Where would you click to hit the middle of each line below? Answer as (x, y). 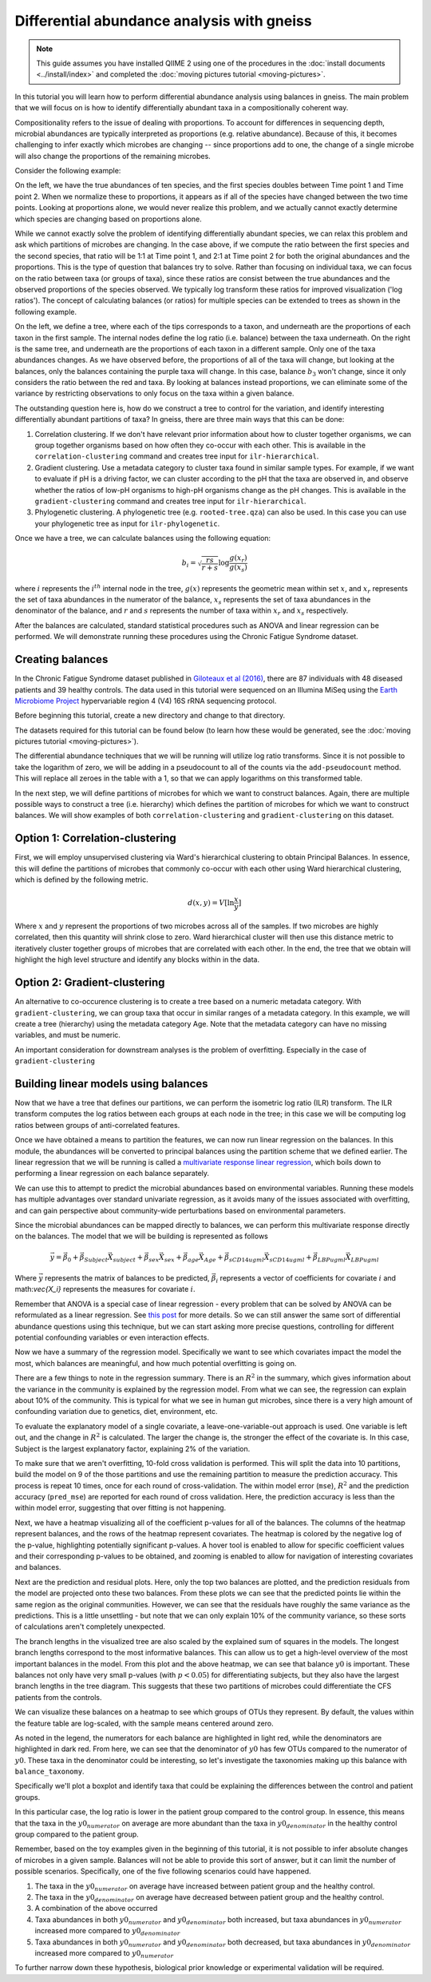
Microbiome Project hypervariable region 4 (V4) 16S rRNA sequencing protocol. (146, 701)
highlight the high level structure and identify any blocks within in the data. (137, 959)
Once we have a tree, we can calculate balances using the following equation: (143, 538)
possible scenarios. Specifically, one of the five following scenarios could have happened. (163, 1871)
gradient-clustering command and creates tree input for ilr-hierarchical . (170, 501)
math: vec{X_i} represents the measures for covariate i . (105, 1289)
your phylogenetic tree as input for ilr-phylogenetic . (127, 523)
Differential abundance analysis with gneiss (163, 21)
